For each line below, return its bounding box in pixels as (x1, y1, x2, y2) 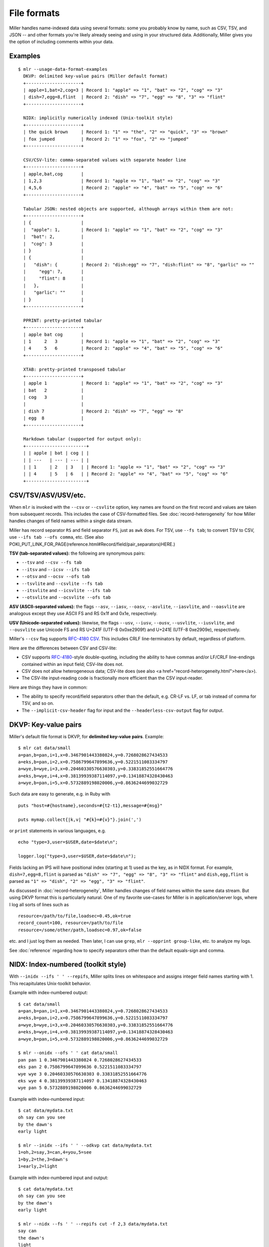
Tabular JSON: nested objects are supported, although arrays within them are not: (23, 206, 234, 211)
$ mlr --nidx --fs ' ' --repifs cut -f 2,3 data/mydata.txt (18, 1221, 168, 1227)
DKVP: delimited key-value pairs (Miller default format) (23, 73, 168, 79)
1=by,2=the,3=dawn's (18, 1156, 68, 1162)
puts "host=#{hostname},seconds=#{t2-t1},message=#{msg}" (18, 803, 163, 808)
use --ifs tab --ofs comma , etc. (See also (9, 534, 104, 540)
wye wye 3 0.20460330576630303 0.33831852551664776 (18, 1071, 147, 1077)
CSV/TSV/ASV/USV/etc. (9, 491, 86, 499)
